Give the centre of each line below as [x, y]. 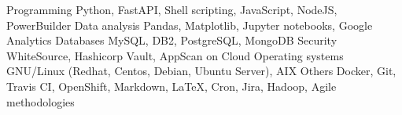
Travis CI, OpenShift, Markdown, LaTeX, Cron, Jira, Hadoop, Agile [171, 86]
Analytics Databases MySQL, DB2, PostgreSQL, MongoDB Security [172, 40]
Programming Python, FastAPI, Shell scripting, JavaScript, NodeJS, [172, 9]
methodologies [41, 101]
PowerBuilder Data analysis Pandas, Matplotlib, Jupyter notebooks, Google [190, 25]
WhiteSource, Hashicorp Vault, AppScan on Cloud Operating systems [175, 55]
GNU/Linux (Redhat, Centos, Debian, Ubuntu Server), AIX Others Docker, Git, [201, 71]
